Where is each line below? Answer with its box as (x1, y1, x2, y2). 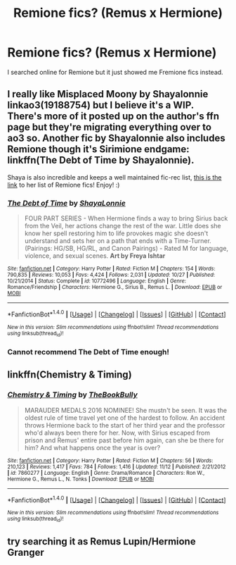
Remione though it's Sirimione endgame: (7, 143, 190, 156)
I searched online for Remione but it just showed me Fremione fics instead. (7, 68, 223, 76)
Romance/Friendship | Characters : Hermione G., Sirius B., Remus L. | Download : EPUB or (7, 284, 223, 291)
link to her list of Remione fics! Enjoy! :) (7, 180, 120, 189)
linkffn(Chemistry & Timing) (7, 368, 132, 381)
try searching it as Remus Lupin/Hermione (7, 535, 196, 547)
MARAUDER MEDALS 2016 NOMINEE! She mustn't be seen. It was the (24, 406, 227, 414)
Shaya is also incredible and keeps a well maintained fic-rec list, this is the (7, 173, 223, 181)
